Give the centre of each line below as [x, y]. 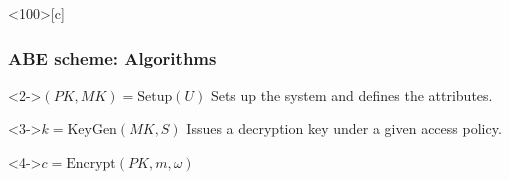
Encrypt [91, 164]
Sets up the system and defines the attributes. [351, 94]
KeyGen [92, 130]
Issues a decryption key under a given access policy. [344, 128]
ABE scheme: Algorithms [112, 57]
